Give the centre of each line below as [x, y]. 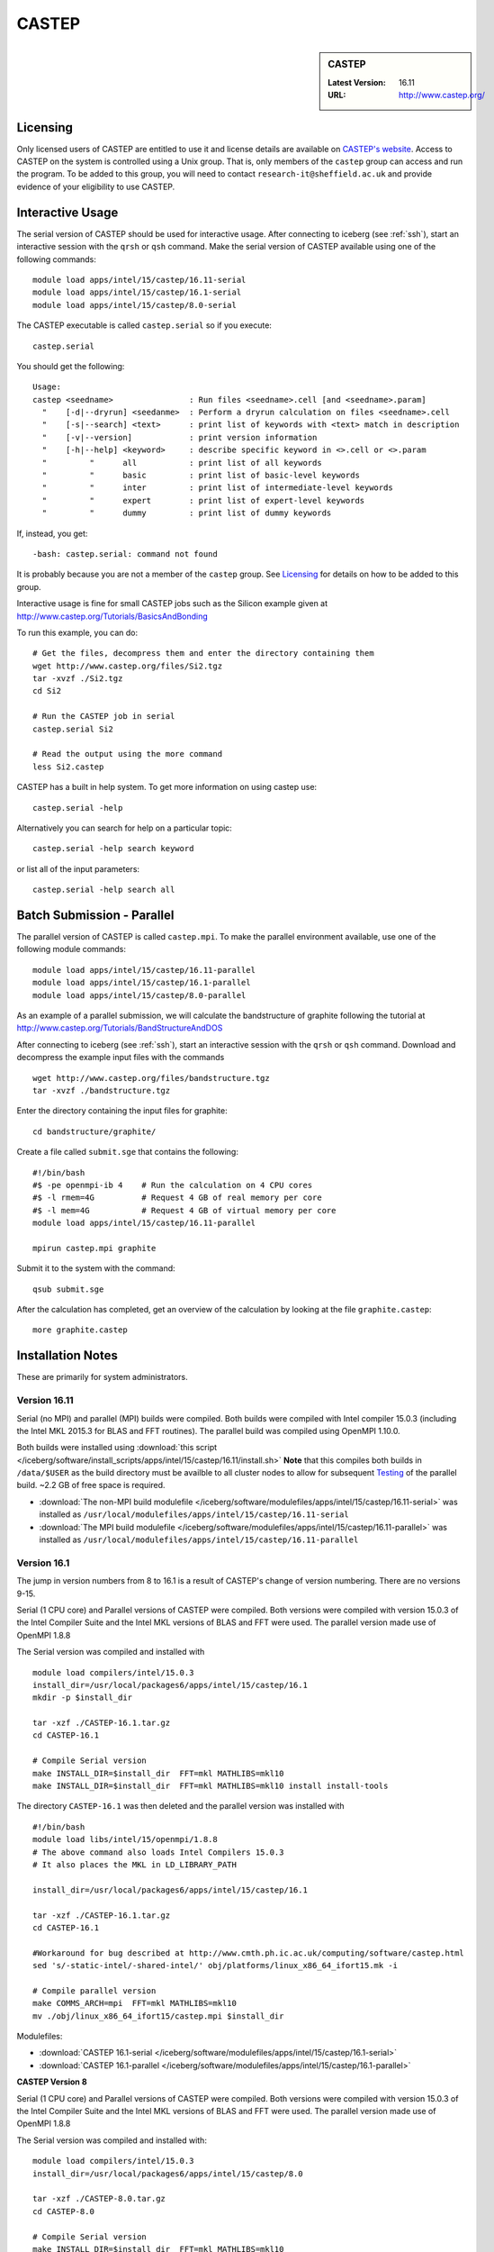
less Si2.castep [68, 767]
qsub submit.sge [68, 1289]
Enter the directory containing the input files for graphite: [122, 1111]
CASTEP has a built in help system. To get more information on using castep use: [167, 787]
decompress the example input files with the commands [121, 1058]
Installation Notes [67, 1356]
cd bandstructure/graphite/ [94, 1131]
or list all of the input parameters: [78, 868]
